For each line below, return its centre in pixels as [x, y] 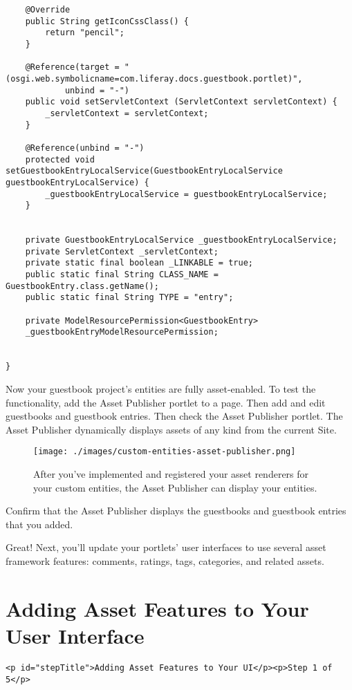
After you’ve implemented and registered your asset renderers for [171, 474]
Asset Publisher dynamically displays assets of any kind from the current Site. [171, 429]
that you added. [39, 524]
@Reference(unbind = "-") [85, 148]
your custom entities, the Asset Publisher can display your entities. [175, 487]
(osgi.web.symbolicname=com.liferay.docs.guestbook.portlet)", [154, 78]
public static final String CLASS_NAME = [122, 275]
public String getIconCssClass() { [107, 21]
